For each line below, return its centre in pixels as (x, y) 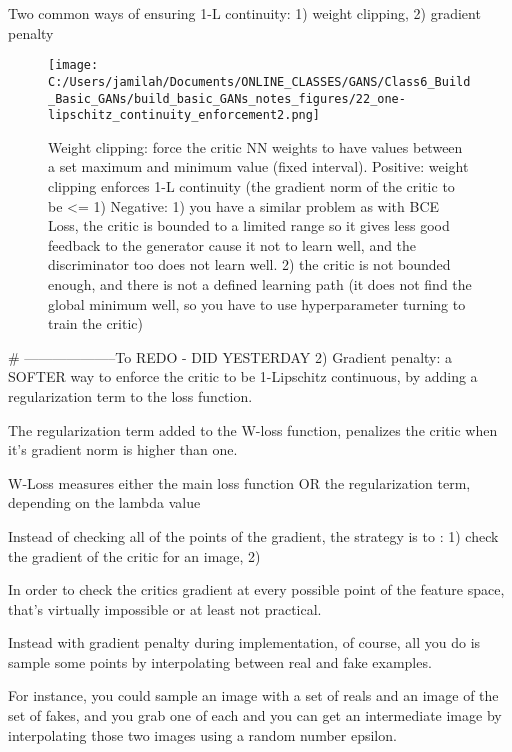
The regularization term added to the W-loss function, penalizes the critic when (253, 429)
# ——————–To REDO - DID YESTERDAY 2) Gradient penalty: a (230, 356)
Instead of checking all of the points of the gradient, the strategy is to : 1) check (253, 535)
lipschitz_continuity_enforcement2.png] (184, 115)
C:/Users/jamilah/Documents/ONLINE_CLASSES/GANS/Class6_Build (259, 81)
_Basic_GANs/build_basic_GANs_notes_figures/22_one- (227, 98)
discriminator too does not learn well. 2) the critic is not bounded (249, 264)
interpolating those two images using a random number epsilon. (202, 734)
